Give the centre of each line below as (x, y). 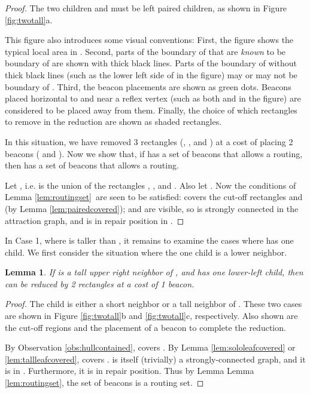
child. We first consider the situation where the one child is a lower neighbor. (146, 252)
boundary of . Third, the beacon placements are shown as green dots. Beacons (148, 86)
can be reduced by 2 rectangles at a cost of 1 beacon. (100, 283)
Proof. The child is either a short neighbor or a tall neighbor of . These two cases (154, 304)
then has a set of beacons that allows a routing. (92, 165)
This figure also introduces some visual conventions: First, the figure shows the (149, 40)
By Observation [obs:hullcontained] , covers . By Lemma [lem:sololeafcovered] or (150, 347)
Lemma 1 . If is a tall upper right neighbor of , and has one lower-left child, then (154, 272)
